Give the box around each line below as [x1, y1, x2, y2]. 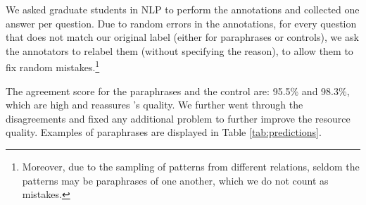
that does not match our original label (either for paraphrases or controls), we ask [6, 30, 359, 44]
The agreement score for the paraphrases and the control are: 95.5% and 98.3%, [6, 83, 350, 98]
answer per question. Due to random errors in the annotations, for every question [6, 15, 357, 30]
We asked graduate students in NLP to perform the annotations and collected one [6, 2, 360, 16]
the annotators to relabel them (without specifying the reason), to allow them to [6, 43, 353, 58]
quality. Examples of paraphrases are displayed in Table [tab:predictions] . [6, 125, 322, 139]
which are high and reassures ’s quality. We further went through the [6, 97, 303, 112]
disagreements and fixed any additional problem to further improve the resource [6, 111, 351, 125]
